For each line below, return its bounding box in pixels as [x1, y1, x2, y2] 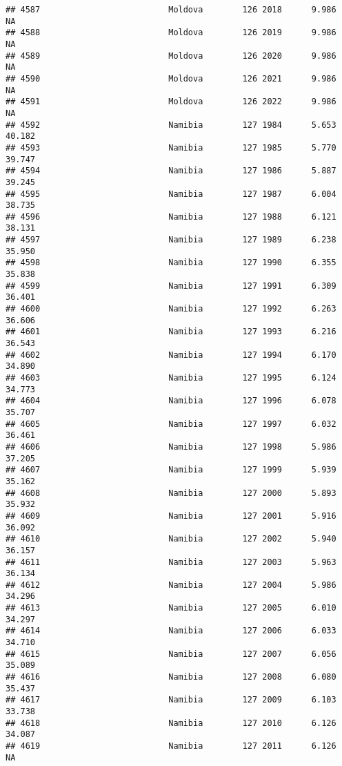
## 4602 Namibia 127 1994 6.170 [6, 350, 336, 360]
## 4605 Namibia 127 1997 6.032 [6, 419, 336, 429]
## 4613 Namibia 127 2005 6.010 [6, 603, 336, 613]
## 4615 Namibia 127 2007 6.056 [6, 649, 336, 659]
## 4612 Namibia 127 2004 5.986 [6, 580, 336, 590]
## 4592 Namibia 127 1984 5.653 [6, 119, 336, 130]
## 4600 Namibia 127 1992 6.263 [6, 304, 336, 314]
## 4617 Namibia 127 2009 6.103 [6, 695, 336, 705]
